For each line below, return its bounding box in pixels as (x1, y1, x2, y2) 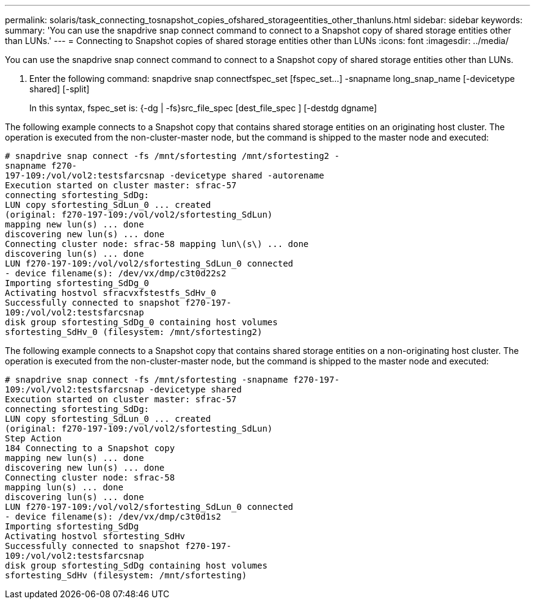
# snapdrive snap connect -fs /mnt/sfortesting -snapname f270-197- (5, 375, 340, 385)
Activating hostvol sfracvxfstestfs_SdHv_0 (5, 288, 216, 298)
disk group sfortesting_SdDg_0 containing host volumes (5, 317, 278, 327)
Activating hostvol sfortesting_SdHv (5, 531, 186, 541)
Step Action (5, 433, 62, 443)
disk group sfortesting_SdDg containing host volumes (5, 561, 267, 570)
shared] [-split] (29, 84, 90, 94)
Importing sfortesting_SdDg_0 (5, 278, 150, 288)
